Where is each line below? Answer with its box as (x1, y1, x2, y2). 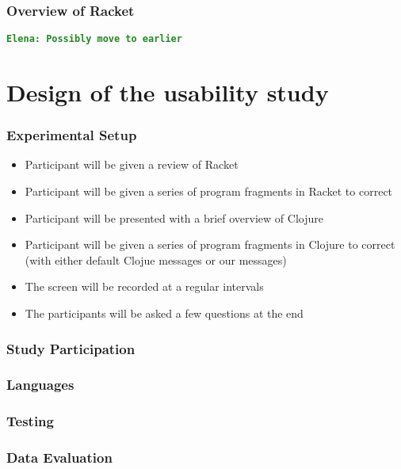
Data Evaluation (6, 448, 113, 467)
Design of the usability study (6, 76, 329, 109)
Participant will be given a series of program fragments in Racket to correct (25, 183, 393, 200)
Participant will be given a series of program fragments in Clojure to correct (25, 236, 395, 253)
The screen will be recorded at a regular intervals (25, 278, 264, 295)
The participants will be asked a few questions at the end (25, 305, 304, 322)
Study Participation (6, 338, 136, 358)
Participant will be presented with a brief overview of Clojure (25, 209, 323, 226)
